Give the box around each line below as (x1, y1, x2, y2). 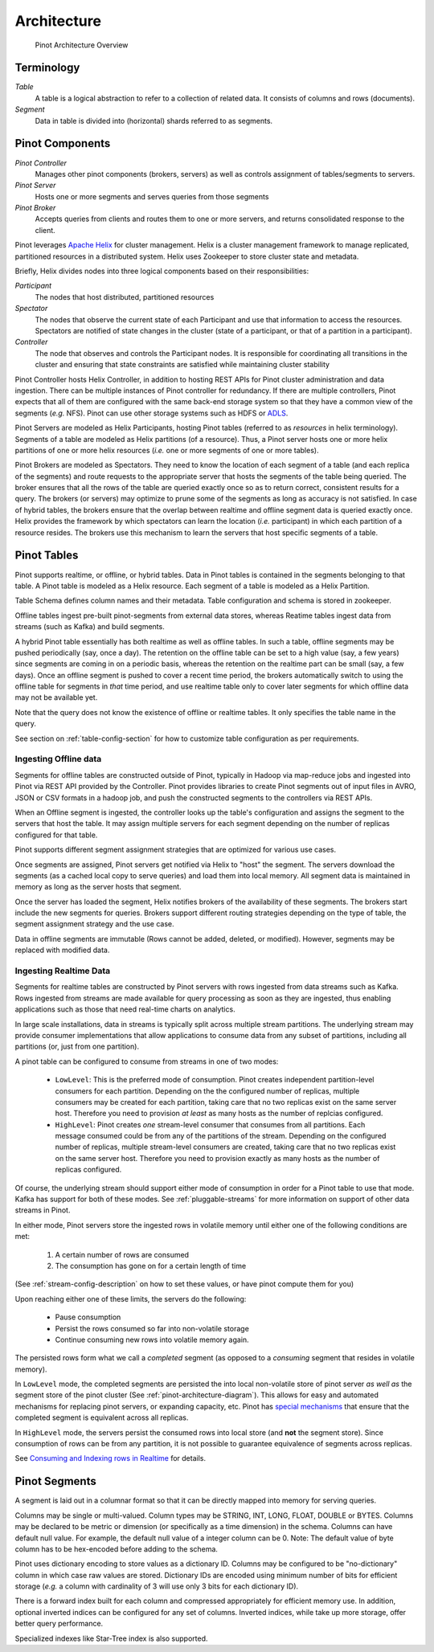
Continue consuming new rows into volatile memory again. (55, 1335, 249, 1344)
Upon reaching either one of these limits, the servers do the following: (14, 1294, 247, 1303)
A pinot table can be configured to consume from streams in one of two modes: (14, 1057, 279, 1066)
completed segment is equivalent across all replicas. (14, 1413, 189, 1422)
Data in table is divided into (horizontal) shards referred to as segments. (35, 116, 273, 125)
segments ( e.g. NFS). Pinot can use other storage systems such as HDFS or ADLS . (14, 408, 289, 418)
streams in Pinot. (14, 1205, 71, 1215)
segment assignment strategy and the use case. (14, 919, 174, 929)
